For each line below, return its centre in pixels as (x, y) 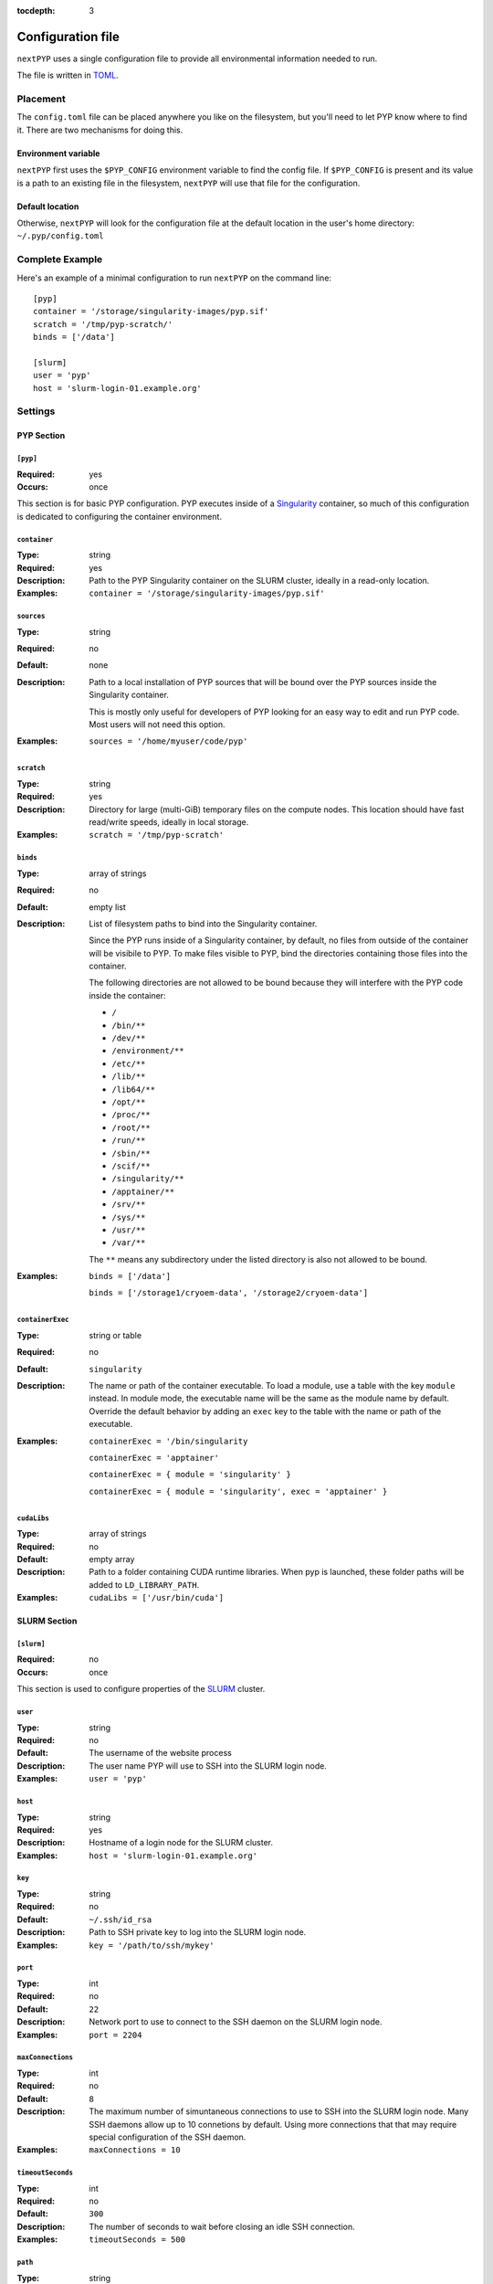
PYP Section (41, 436)
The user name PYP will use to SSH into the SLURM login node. (208, 1766)
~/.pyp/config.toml (60, 236)
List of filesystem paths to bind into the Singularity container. (203, 924)
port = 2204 (115, 2035)
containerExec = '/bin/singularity (168, 1441)
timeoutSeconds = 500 (137, 2240)
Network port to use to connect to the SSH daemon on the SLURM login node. (236, 2022)
